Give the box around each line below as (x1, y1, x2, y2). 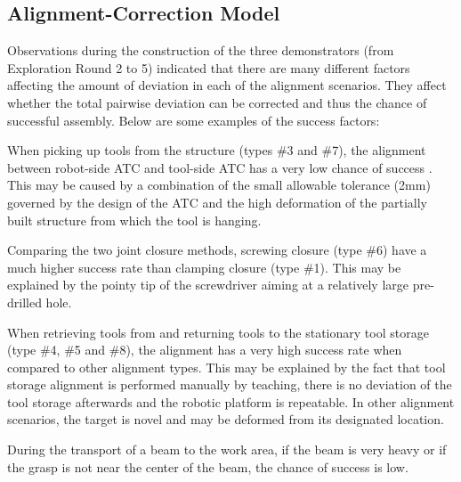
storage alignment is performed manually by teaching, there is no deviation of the (7, 375, 452, 394)
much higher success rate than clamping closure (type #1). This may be (7, 257, 401, 276)
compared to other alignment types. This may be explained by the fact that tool (7, 357, 446, 376)
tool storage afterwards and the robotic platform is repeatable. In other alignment (7, 392, 455, 411)
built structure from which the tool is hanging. (7, 210, 262, 229)
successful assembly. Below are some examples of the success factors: (7, 110, 380, 129)
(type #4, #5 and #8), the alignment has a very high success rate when (7, 340, 402, 359)
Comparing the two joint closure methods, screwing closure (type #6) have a (7, 241, 427, 259)
